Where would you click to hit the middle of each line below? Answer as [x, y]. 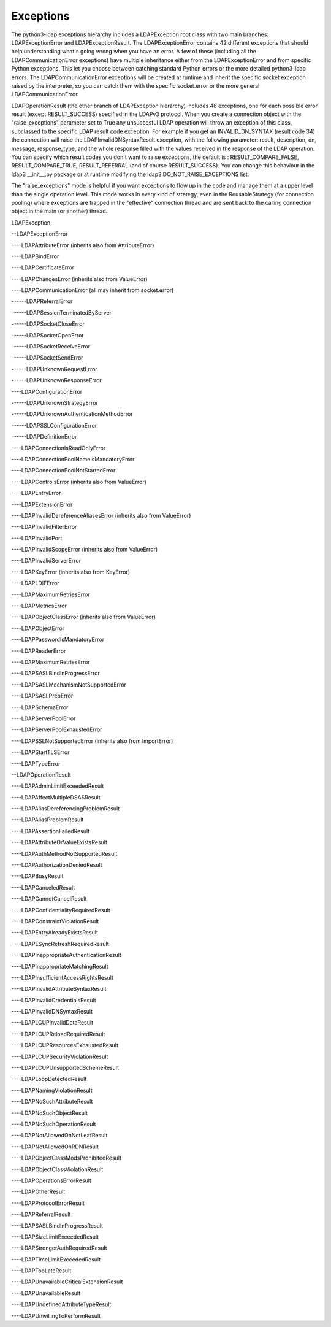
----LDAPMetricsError [39, 606]
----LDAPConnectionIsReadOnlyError [59, 448]
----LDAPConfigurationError [47, 391]
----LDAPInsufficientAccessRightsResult [62, 977]
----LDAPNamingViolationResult [52, 1090]
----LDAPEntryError [36, 493]
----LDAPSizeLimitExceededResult [55, 1237]
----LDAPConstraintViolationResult [55, 921]
